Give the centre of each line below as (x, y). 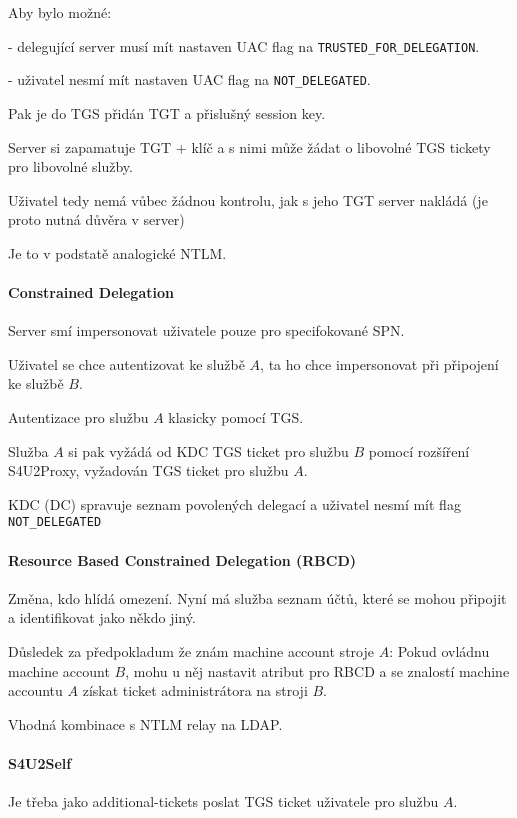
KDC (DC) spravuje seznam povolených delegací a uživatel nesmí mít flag (234, 503)
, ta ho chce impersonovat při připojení (379, 363)
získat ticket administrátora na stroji (195, 690)
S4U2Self (40, 763)
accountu (35, 690)
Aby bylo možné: (60, 12)
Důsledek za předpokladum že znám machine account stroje (191, 651)
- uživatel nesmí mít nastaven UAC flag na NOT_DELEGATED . (189, 79)
